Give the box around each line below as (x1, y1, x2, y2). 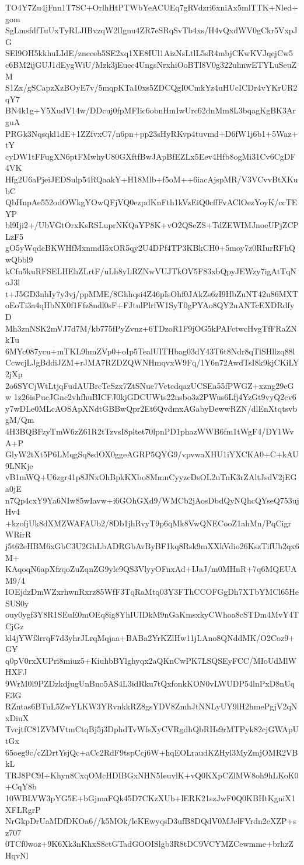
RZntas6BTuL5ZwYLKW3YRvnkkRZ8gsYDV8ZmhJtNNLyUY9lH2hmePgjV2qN (5, 700, 298, 712)
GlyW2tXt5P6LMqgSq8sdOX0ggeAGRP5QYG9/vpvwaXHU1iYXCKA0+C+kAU (5, 448, 299, 460)
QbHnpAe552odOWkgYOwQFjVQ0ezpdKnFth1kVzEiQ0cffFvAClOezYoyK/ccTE (5, 196, 298, 208)
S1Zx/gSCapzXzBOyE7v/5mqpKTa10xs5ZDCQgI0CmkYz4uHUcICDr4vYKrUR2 (5, 81, 298, 94)
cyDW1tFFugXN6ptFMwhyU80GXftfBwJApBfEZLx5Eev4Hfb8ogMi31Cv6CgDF (5, 150, 296, 162)
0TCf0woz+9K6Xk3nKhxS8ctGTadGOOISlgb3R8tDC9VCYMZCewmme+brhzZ (5, 838, 293, 850)
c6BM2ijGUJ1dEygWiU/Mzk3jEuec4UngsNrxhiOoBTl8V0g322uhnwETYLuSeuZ (5, 58, 297, 70)
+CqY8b (5, 780, 37, 792)
